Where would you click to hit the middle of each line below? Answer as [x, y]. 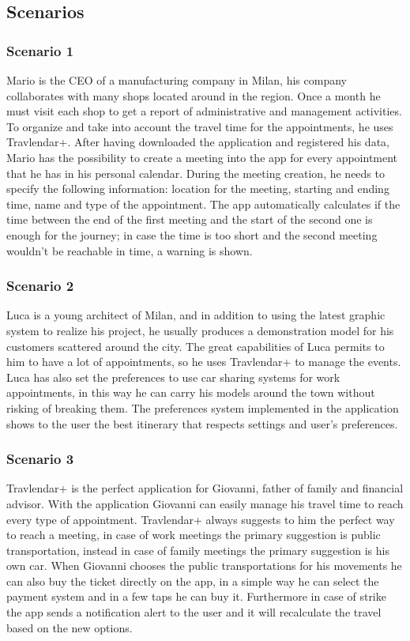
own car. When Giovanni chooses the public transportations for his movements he [204, 566]
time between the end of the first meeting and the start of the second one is [190, 219]
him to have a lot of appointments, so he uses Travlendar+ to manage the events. [204, 362]
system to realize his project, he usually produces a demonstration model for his [200, 330]
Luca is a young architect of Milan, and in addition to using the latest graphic [196, 315]
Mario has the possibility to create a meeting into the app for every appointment [202, 157]
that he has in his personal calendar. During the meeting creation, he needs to [196, 173]
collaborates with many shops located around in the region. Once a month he [194, 95]
